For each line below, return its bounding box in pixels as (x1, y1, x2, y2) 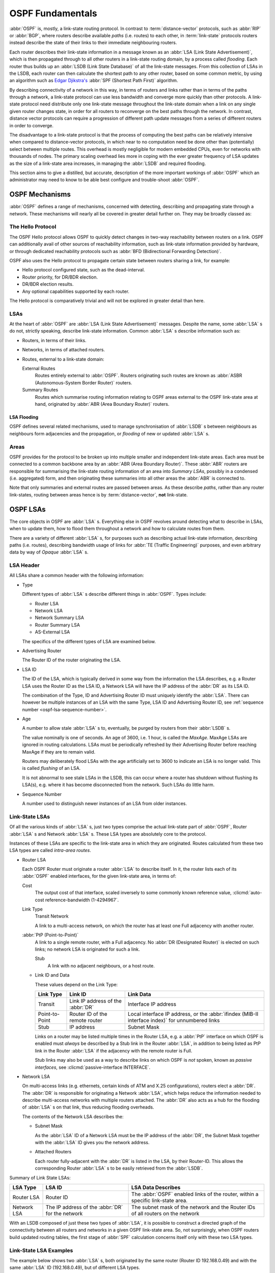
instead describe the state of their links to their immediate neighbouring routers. (9, 40, 177, 46)
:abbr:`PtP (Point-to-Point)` (22, 932, 79, 938)
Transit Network (35, 913, 69, 919)
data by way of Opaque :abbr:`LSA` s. (9, 549, 89, 555)
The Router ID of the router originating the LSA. (22, 657, 122, 663)
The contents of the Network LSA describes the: (22, 1113, 124, 1120)
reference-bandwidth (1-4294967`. (45, 897, 119, 903)
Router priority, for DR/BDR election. (22, 274, 98, 280)
